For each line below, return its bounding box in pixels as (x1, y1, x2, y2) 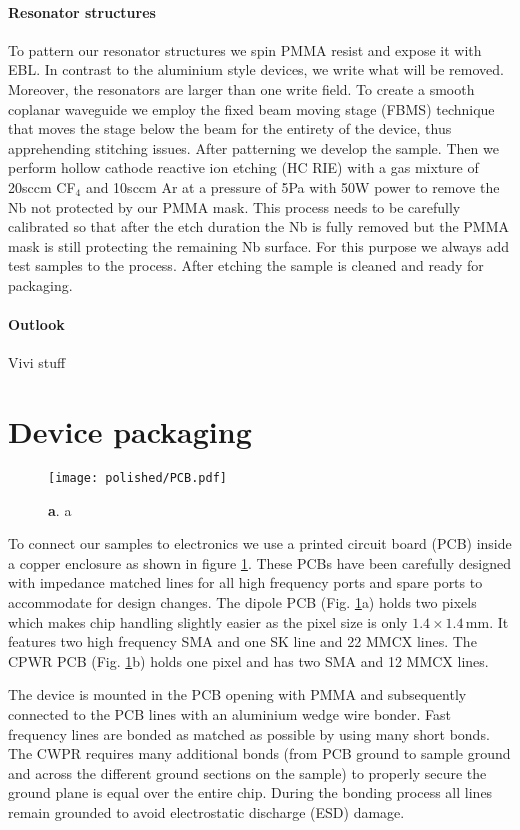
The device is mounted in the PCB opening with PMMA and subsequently (8, 684, 467, 705)
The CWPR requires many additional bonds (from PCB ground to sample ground (8, 743, 511, 764)
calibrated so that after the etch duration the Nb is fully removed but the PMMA (8, 216, 510, 237)
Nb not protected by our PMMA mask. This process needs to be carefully (8, 196, 461, 217)
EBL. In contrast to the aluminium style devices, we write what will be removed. (8, 59, 504, 80)
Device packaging (8, 411, 252, 452)
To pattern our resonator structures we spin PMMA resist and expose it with (8, 39, 482, 60)
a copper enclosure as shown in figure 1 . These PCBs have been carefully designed (8, 552, 512, 573)
